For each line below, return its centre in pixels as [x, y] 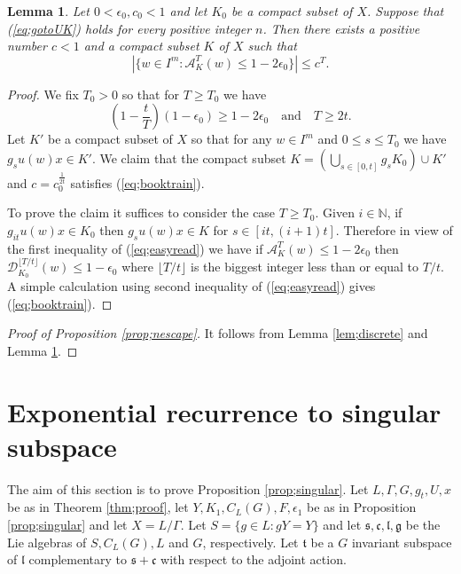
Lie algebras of [47, 542]
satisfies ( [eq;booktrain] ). [137, 182]
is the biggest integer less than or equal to [305, 267]
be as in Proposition [362, 507]
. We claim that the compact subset [189, 157]
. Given [335, 212]
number [27, 46]
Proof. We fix [43, 94]
